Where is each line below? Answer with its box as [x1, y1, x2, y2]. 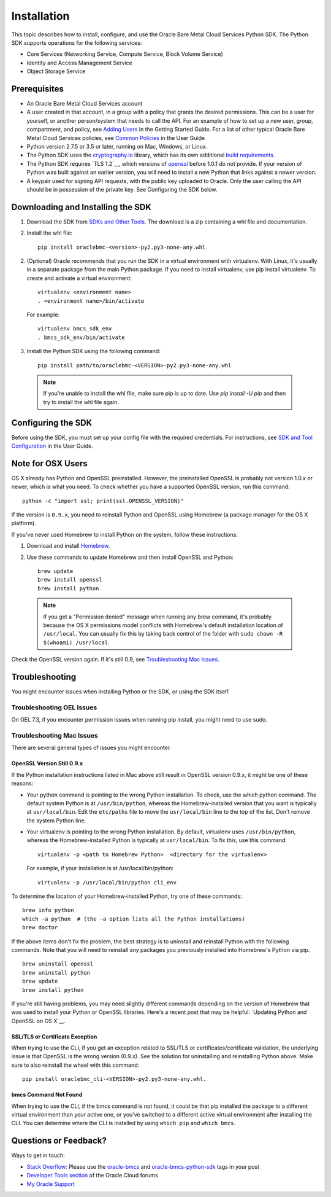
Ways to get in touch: [11, 1152, 66, 1159]
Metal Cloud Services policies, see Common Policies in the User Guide [26, 134, 205, 141]
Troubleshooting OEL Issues [11, 703, 97, 712]
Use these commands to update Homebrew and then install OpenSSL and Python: [26, 553, 234, 561]
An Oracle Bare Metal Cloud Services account [26, 100, 143, 107]
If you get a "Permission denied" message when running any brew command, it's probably [43, 613, 272, 620]
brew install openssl [37, 576, 102, 583]
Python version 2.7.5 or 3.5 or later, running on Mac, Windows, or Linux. [26, 142, 208, 150]
